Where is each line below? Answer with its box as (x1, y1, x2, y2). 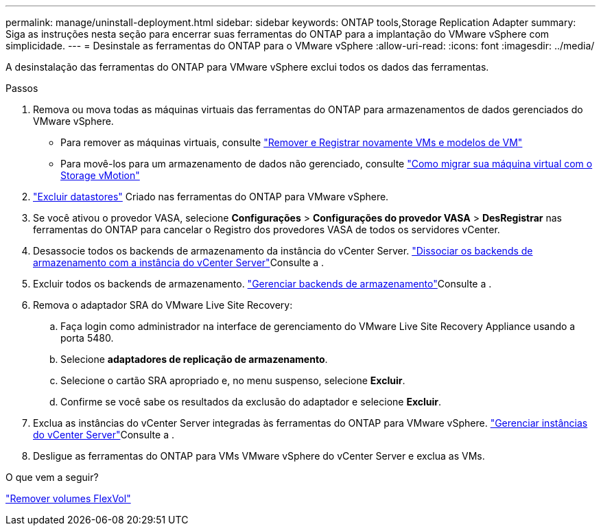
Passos (5, 82, 38, 94)
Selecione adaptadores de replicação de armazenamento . (60, 353, 328, 365)
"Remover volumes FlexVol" (5, 493, 131, 504)
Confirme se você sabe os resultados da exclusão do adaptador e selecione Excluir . (60, 396, 442, 408)
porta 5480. (60, 332, 114, 344)
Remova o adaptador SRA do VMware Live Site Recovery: (33, 299, 293, 311)
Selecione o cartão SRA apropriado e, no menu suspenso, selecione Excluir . (60, 375, 405, 386)
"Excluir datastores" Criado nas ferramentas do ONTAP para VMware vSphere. (33, 191, 389, 202)
